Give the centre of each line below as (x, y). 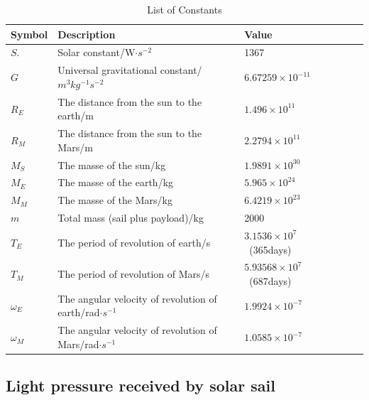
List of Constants (184, 9)
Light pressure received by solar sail (141, 385)
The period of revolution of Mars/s (134, 274)
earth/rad (79, 312)
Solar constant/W (97, 52)
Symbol (29, 34)
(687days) (270, 281)
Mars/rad (78, 344)
